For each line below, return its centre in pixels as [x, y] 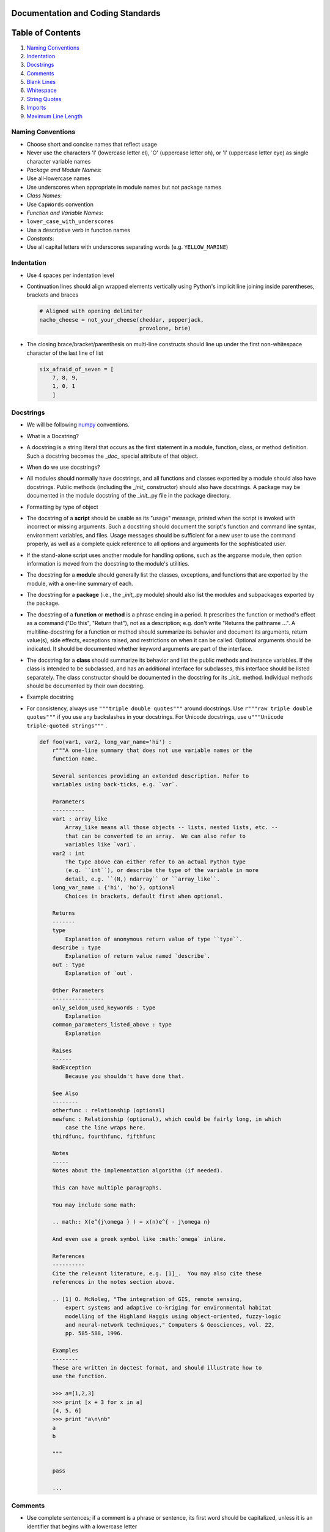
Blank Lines [41, 82]
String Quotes [44, 99]
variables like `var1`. [101, 845]
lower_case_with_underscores [70, 222]
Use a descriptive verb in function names [79, 230]
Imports [36, 108]
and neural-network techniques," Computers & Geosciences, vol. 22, [170, 1325]
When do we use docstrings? [63, 467]
